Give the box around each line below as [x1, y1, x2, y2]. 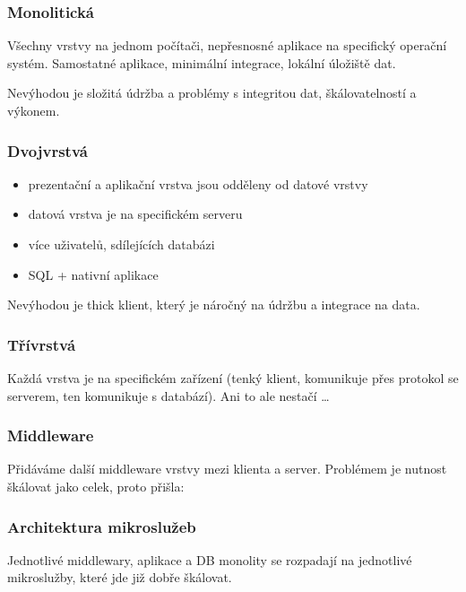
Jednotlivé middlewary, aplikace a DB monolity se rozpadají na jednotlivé [7, 550, 412, 569]
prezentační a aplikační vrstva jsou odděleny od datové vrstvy [28, 174, 368, 193]
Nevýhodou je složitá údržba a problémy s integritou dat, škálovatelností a [7, 83, 417, 102]
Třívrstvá [7, 333, 76, 355]
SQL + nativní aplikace [28, 265, 159, 283]
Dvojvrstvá [7, 139, 88, 161]
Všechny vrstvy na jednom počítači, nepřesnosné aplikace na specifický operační [7, 36, 447, 55]
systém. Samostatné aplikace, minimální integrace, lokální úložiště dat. [7, 53, 396, 72]
